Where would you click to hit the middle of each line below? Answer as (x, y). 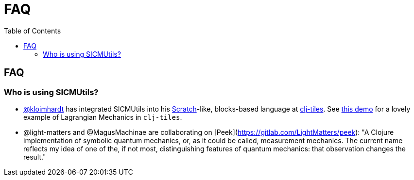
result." (35, 157)
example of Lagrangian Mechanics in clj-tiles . (103, 117)
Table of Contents (33, 31)
